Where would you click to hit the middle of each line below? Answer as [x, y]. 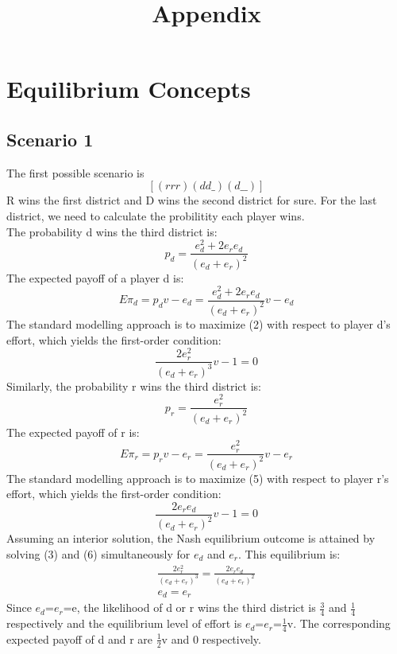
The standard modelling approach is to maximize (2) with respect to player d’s [198, 323]
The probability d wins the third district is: [112, 231]
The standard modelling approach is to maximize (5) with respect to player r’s [198, 478]
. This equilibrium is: [289, 553]
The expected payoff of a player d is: [95, 277]
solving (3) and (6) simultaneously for [98, 553]
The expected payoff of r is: [73, 432]
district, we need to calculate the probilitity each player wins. [156, 215]
